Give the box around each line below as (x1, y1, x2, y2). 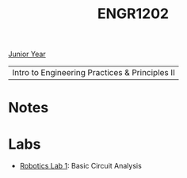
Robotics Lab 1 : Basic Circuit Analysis (19, 161, 143, 171)
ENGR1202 (97, 5, 169, 23)
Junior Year (8, 49, 46, 59)
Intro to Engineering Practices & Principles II (12, 67, 176, 78)
